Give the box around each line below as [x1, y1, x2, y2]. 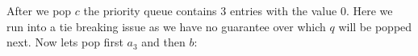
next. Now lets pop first [6, 34, 123, 50]
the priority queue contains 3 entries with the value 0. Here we [83, 2, 393, 18]
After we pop [6, 2, 72, 18]
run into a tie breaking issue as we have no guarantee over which [6, 18, 326, 34]
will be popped [338, 18, 412, 34]
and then [141, 34, 186, 50]
